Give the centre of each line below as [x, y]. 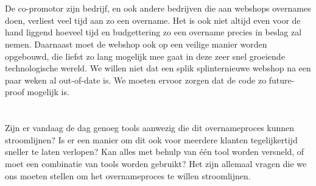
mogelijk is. [48, 92]
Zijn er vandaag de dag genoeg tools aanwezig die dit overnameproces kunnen [150, 128]
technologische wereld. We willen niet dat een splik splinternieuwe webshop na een [158, 68]
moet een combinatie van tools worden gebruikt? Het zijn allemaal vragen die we [156, 163]
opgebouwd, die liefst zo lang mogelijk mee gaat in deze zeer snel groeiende [145, 56]
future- [282, 80]
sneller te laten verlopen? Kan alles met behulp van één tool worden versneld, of [155, 152]
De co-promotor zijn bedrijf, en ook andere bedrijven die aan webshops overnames [158, 8]
